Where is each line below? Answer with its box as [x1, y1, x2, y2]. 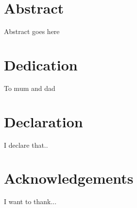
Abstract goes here [4, 26, 60, 36]
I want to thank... [4, 196, 57, 207]
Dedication [4, 54, 78, 74]
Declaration [4, 111, 83, 131]
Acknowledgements [4, 168, 134, 188]
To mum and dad [4, 83, 55, 93]
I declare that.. [4, 139, 48, 150]
